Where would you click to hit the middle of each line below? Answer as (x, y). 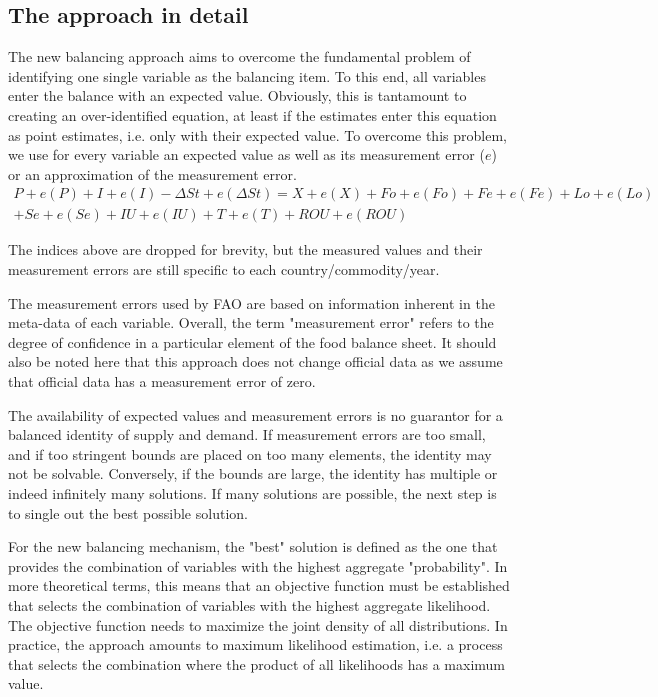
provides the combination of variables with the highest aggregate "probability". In (258, 565)
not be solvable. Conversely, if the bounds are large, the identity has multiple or (253, 473)
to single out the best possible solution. (128, 512)
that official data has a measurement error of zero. (162, 380)
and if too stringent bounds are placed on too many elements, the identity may (250, 453)
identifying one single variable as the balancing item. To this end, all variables (247, 75)
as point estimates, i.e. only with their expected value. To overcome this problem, (257, 134)
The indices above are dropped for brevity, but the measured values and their (245, 249)
